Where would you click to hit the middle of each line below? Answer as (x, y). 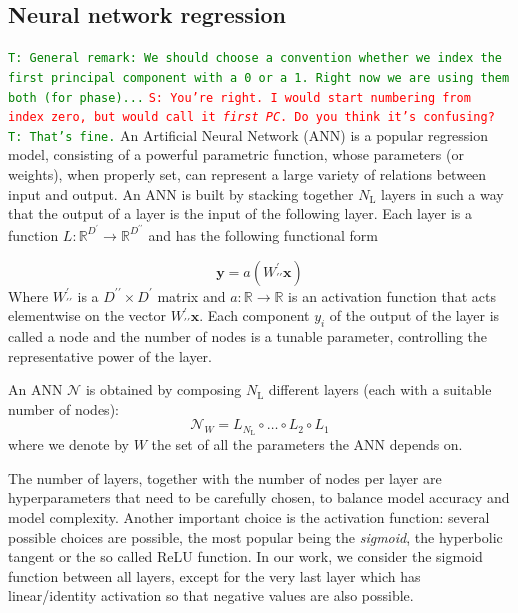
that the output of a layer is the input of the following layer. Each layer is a (240, 213)
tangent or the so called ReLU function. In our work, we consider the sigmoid (245, 556)
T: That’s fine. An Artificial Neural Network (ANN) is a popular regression (248, 134)
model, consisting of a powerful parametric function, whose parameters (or (236, 154)
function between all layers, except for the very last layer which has (214, 575)
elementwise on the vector (87, 315)
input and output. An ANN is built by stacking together (181, 193)
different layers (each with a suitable (380, 389)
